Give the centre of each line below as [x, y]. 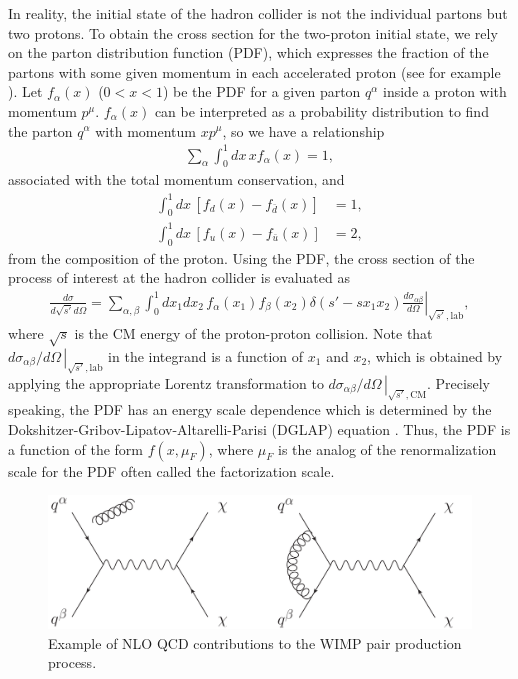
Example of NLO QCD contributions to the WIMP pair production [255, 642]
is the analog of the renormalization [387, 448]
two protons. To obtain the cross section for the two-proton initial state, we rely [253, 32]
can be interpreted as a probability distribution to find [321, 110]
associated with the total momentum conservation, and [176, 179]
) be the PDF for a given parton [261, 91]
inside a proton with [445, 91]
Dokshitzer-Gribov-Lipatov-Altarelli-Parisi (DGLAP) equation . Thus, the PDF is [259, 429]
